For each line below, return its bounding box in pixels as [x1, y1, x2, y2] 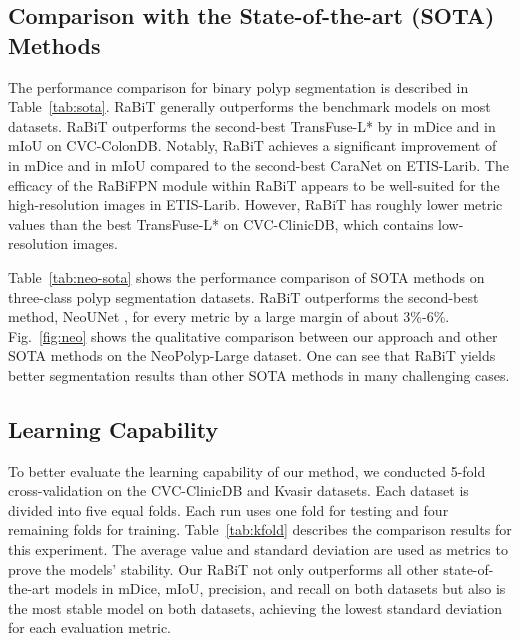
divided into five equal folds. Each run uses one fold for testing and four [8, 499, 449, 520]
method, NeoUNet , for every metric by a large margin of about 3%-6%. [8, 306, 450, 327]
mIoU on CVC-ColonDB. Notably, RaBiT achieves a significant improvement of [8, 135, 497, 156]
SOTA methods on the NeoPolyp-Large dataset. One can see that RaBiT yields [8, 345, 496, 366]
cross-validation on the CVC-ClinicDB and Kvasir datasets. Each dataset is [8, 480, 469, 501]
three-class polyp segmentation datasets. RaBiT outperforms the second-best [8, 286, 479, 307]
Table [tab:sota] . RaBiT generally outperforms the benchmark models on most [8, 96, 491, 117]
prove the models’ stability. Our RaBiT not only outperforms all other [8, 558, 439, 579]
